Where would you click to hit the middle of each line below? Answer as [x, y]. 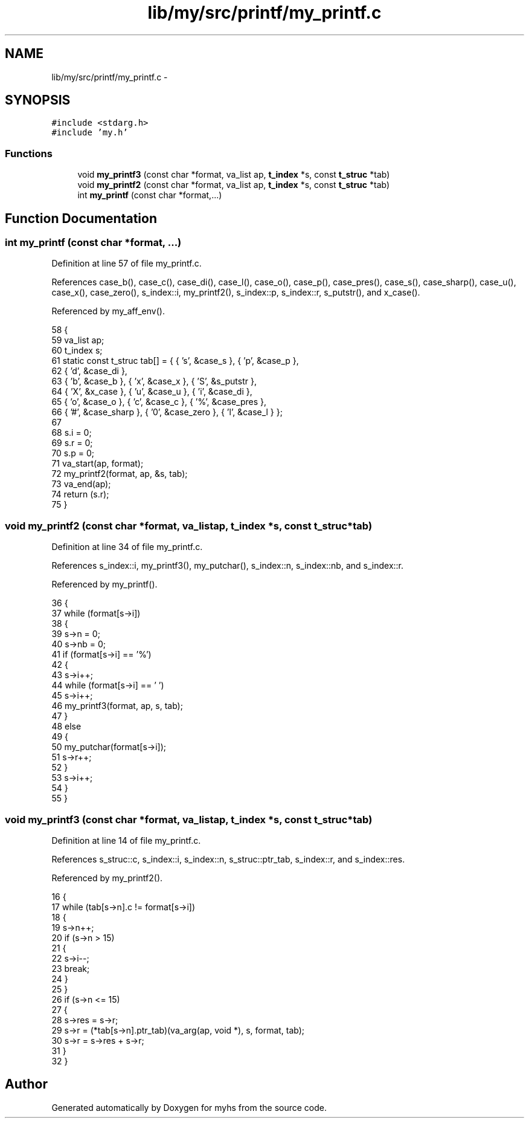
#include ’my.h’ [90, 133]
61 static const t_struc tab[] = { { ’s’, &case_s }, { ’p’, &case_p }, [175, 361]
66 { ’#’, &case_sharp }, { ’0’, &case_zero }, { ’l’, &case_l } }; [167, 412]
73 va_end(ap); [81, 484]
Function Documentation [81, 218]
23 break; [71, 968]
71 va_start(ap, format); [98, 464]
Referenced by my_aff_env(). [108, 311]
